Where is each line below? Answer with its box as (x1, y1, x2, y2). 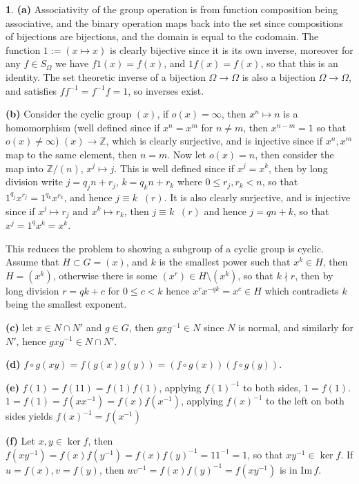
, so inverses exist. (128, 83, 204, 97)
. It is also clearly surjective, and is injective (164, 189, 351, 204)
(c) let (6, 319, 33, 334)
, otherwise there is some (52, 268, 157, 282)
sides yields (6, 409, 53, 423)
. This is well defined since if (114, 160, 234, 175)
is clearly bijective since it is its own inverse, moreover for (109, 42, 353, 57)
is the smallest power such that (159, 254, 291, 269)
